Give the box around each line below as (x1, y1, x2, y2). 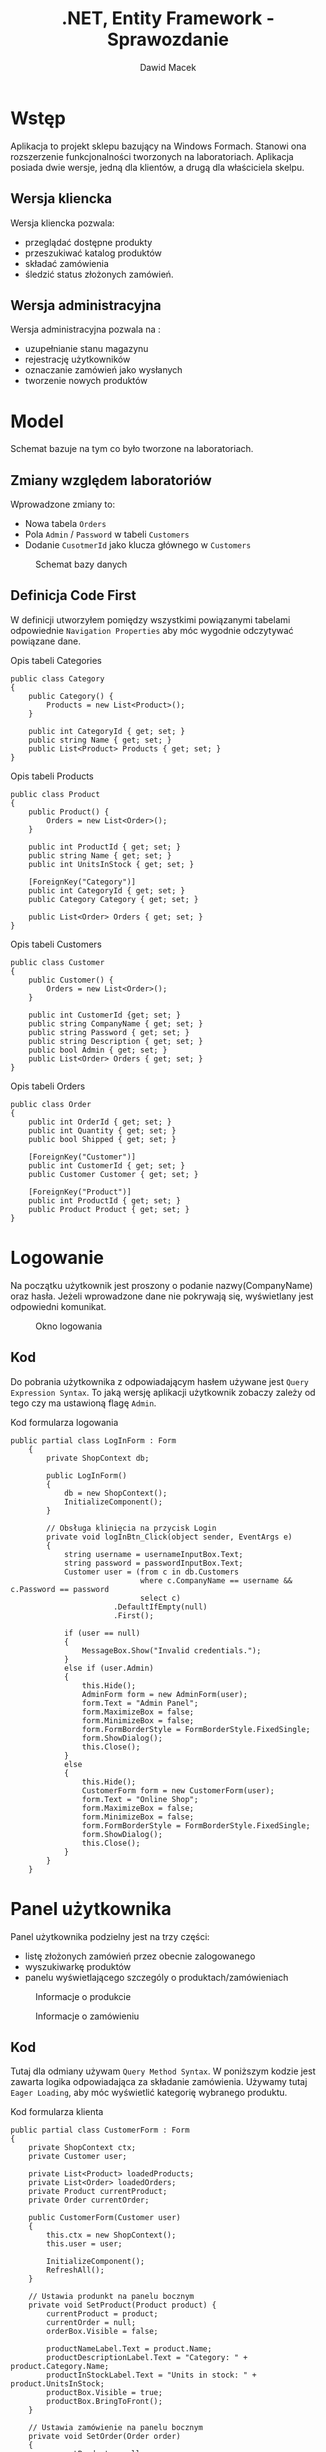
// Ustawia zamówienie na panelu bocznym (28, 2423, 203, 2433)
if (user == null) (63, 1628, 141, 1638)
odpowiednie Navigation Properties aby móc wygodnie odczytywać (10, 624, 294, 636)
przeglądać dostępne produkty (24, 236, 153, 248)
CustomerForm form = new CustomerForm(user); (81, 1785, 275, 1796)
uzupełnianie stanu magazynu (24, 343, 149, 355)
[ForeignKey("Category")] (28, 877, 137, 887)
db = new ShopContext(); (63, 1488, 168, 1498)
